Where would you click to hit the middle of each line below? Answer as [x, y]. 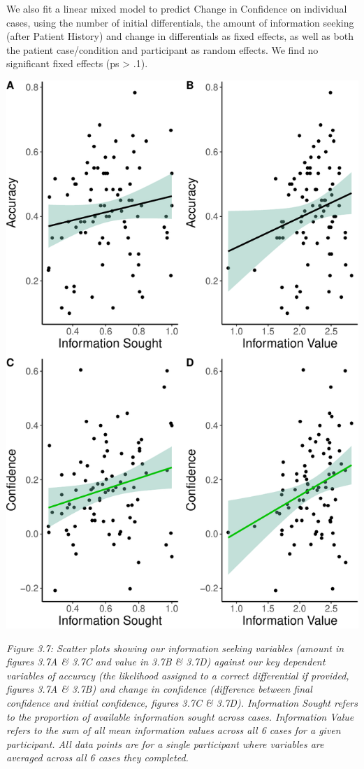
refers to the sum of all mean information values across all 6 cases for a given [174, 730]
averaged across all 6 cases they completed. [97, 757]
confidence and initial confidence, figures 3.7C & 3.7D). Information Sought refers [182, 703]
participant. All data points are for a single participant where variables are [165, 743]
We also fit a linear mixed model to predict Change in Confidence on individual [177, 8]
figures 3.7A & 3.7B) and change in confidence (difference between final [159, 689]
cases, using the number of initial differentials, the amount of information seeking [180, 22]
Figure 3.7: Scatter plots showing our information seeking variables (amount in [175, 648]
